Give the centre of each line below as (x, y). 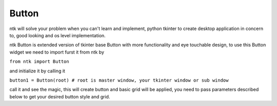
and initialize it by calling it (37, 71)
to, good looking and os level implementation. (58, 35)
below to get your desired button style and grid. (60, 96)
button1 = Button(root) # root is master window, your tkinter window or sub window (119, 80)
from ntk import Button (39, 62)
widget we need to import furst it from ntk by (57, 52)
